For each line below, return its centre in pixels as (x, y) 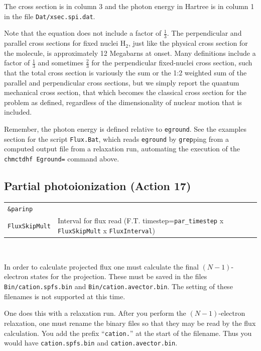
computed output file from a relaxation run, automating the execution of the (122, 149)
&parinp (20, 209)
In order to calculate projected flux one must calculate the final (101, 266)
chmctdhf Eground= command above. (62, 158)
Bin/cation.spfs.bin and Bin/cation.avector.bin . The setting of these (118, 286)
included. (18, 112)
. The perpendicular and (204, 33)
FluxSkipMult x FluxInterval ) (106, 231)
